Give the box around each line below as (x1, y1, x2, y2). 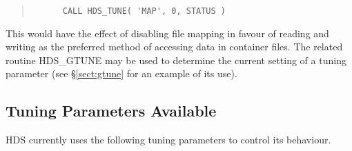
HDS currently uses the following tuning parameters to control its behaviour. (6, 132, 331, 147)
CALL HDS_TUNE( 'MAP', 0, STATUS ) (62, 6, 226, 16)
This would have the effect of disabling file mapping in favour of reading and (6, 26, 329, 40)
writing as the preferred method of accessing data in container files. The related (6, 39, 343, 54)
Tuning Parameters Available (6, 100, 217, 121)
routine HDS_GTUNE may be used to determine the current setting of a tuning (6, 52, 346, 67)
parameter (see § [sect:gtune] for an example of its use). (6, 66, 237, 81)
